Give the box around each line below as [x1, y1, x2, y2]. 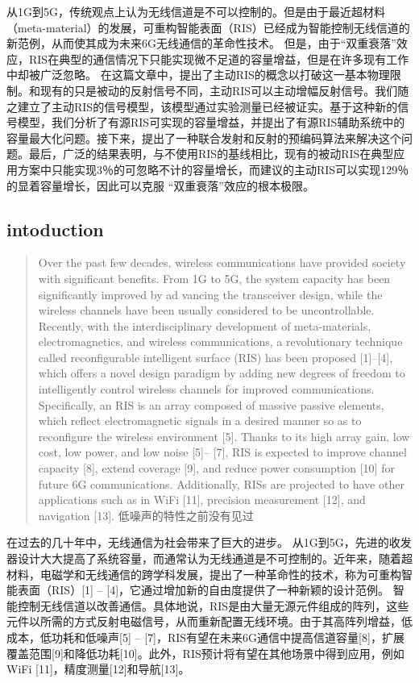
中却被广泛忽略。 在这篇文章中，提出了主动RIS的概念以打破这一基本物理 [6, 66, 390, 83]
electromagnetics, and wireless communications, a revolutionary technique [38, 333, 403, 350]
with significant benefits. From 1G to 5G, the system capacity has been [38, 269, 391, 286]
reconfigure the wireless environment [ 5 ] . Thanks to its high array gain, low [38, 427, 410, 444]
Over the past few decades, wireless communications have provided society [38, 254, 406, 271]
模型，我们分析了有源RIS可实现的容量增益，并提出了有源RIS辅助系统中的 [17, 114, 405, 131]
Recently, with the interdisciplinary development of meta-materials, [38, 317, 371, 334]
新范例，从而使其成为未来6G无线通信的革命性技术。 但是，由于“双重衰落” [6, 35, 396, 52]
